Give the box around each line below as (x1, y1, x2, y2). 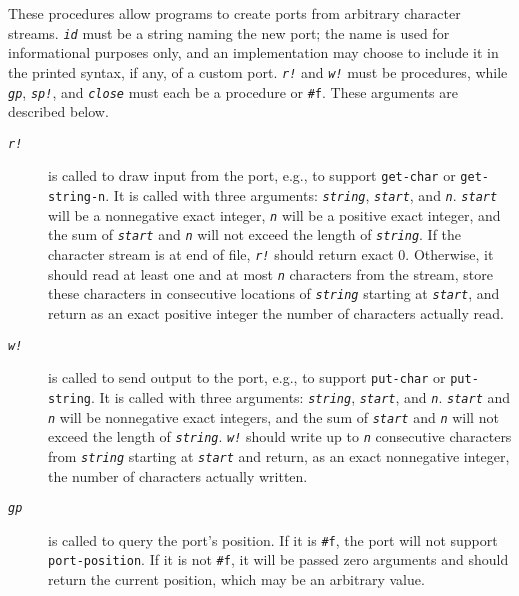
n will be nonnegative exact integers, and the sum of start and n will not (48, 406, 499, 427)
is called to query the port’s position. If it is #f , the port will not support (48, 529, 498, 550)
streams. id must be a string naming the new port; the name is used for (8, 22, 450, 43)
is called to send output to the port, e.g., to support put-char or (48, 367, 446, 388)
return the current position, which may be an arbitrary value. (48, 569, 425, 590)
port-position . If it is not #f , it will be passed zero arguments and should (48, 549, 509, 570)
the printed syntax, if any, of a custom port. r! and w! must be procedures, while (8, 61, 508, 82)
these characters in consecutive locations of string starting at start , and (48, 283, 500, 304)
